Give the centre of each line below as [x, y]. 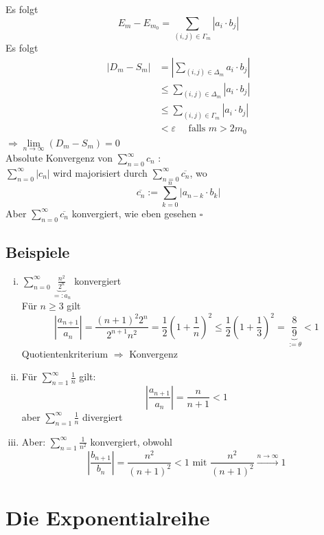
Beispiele [38, 251]
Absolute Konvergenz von [59, 158]
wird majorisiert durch [100, 172]
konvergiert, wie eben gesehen [134, 213]
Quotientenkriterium [65, 353]
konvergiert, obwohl [131, 441]
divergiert [103, 416]
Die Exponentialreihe [108, 517]
